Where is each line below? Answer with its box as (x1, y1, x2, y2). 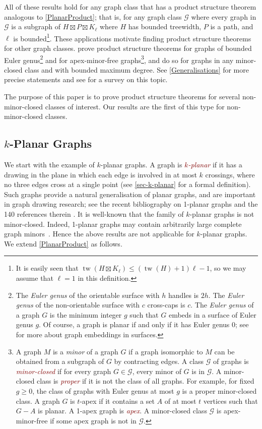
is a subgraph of (11, 21, 61, 32)
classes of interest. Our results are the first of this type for (45, 101, 225, 111)
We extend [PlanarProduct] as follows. (4, 238, 122, 249)
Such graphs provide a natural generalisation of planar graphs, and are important (4, 189, 256, 199)
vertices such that (203, 395, 258, 406)
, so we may (210, 263, 246, 273)
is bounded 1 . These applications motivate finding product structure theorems (13, 31, 251, 43)
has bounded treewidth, (128, 21, 202, 32)
